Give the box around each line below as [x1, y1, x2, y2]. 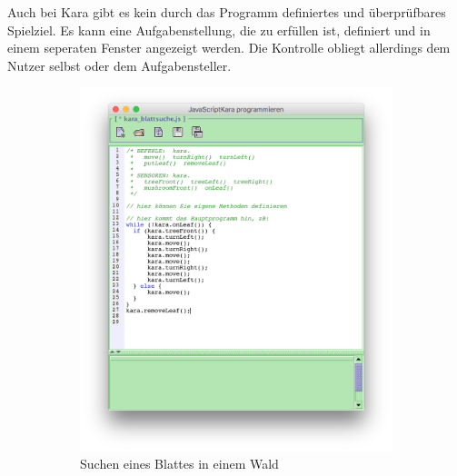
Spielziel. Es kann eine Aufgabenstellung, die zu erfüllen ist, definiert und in [7, 20, 431, 39]
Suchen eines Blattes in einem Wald [80, 454, 279, 473]
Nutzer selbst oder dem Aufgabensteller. [7, 55, 232, 74]
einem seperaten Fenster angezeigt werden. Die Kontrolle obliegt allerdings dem [7, 38, 451, 57]
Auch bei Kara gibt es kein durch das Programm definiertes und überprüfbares [7, 3, 446, 21]
